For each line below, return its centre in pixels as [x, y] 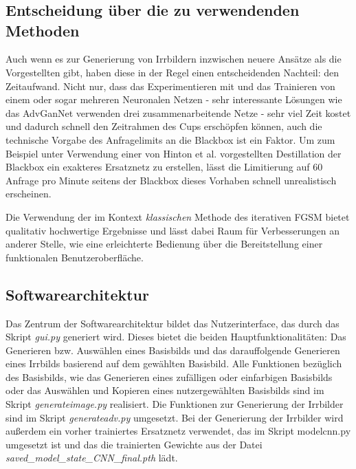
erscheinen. [29, 194]
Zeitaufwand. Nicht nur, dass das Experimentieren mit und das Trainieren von [170, 86]
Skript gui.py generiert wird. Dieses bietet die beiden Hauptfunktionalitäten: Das [176, 337]
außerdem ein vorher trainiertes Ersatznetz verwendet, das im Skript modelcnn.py [178, 431]
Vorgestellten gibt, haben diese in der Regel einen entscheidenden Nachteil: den [173, 72]
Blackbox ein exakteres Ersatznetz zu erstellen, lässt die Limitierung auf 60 [164, 167]
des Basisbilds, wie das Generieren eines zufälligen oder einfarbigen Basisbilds [169, 377]
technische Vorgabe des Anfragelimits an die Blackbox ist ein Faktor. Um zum [170, 139]
